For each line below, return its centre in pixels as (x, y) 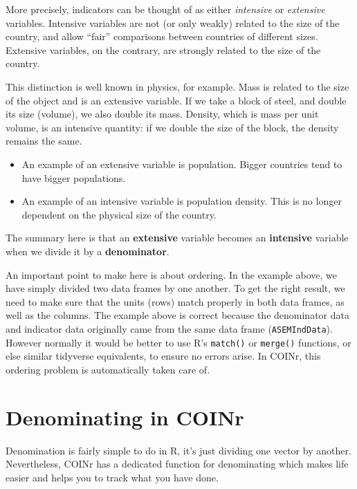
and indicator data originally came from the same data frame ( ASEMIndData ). (169, 328)
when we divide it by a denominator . (88, 251)
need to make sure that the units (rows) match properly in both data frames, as (175, 301)
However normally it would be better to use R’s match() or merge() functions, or (178, 342)
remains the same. (44, 141)
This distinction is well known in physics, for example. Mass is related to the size (177, 86)
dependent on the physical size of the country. (119, 214)
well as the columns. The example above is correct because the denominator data (177, 315)
